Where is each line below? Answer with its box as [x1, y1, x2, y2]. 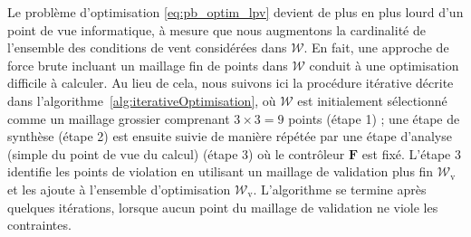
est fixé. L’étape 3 [361, 144, 461, 163]
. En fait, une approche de [303, 38, 449, 57]
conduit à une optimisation [309, 55, 459, 74]
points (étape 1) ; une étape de [288, 109, 460, 128]
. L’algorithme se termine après [253, 179, 427, 198]
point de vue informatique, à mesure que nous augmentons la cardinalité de [7, 20, 426, 39]
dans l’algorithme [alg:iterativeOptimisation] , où [7, 90, 276, 109]
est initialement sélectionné [297, 90, 447, 109]
